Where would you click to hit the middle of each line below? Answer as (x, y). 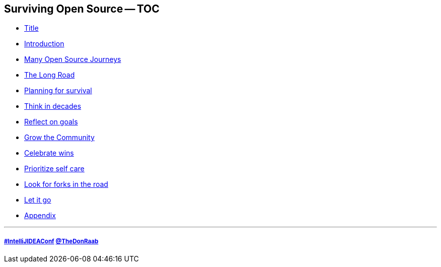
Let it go (38, 200)
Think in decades (53, 106)
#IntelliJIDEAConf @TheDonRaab (51, 241)
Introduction (44, 44)
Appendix (40, 216)
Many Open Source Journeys (73, 59)
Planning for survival (58, 91)
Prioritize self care (54, 169)
